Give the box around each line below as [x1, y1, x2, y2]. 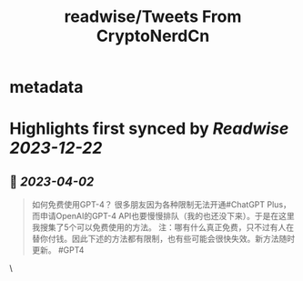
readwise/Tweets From [64, 6, 242, 27]
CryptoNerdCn [96, 25, 210, 46]
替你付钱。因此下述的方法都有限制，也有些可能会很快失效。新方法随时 [31, 234, 296, 245]
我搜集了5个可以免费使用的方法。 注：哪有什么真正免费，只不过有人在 [31, 222, 295, 233]
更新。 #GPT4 [31, 245, 85, 256]
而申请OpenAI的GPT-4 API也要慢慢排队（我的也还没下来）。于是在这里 [31, 211, 296, 222]
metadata [9, 77, 84, 97]
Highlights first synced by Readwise [9, 118, 289, 139]
